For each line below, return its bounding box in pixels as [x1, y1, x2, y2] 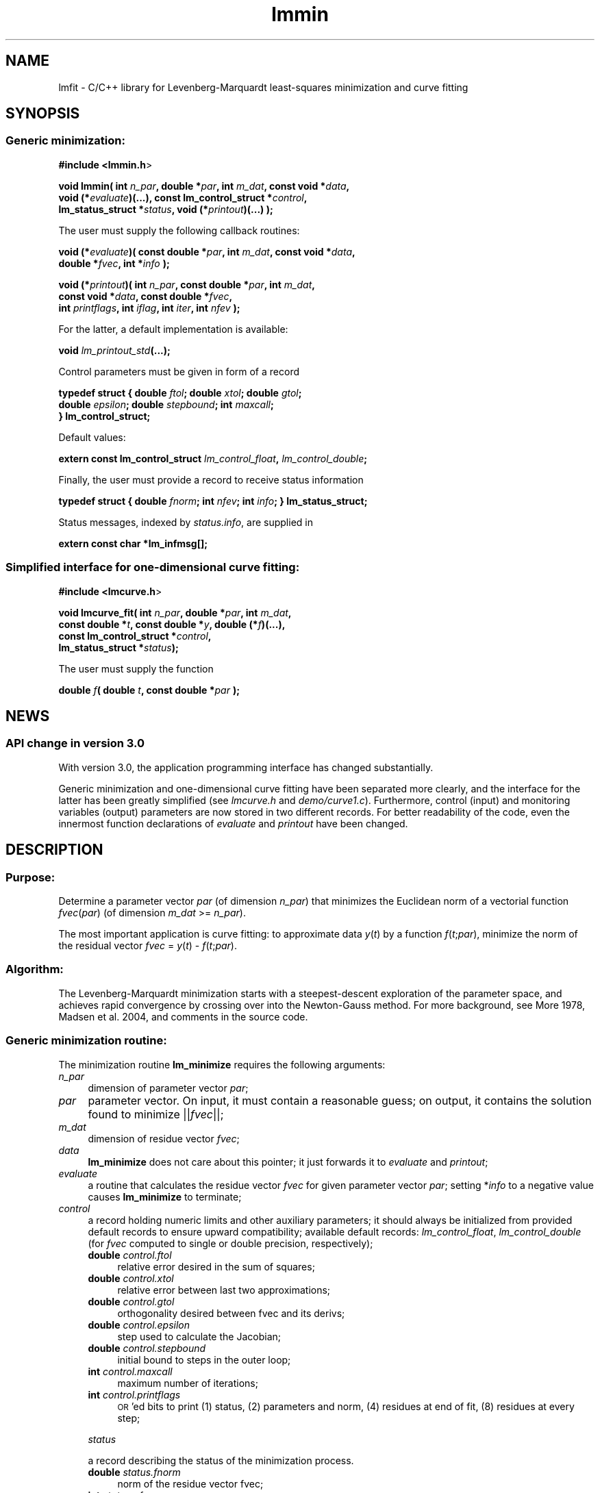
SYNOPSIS [5, 105, 80, 123]
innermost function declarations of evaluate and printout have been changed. [58, 817, 408, 829]
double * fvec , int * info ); [58, 257, 170, 269]
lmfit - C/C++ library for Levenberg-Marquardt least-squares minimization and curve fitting [58, 81, 468, 93]
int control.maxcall [88, 1365, 173, 1377]
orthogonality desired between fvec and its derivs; [117, 1307, 345, 1319]
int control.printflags [88, 1388, 181, 1401]
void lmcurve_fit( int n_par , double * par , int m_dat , [58, 606, 292, 618]
